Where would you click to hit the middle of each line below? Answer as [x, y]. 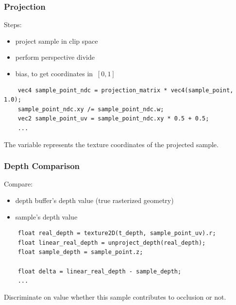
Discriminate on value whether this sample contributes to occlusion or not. [115, 297]
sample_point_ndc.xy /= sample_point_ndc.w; [91, 109]
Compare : [18, 184]
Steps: [13, 25]
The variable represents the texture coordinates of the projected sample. [111, 144]
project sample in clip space [57, 41]
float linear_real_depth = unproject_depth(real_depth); [112, 243]
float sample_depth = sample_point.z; [80, 252]
